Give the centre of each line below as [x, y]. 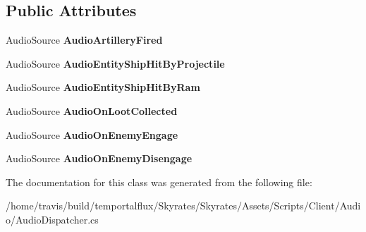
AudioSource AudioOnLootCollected [92, 110]
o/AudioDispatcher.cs [52, 219]
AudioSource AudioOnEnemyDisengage [99, 158]
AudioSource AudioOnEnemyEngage [92, 134]
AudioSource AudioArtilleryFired [84, 40]
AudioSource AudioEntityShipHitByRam [103, 87]
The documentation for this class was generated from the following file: [159, 182]
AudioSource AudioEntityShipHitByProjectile [115, 63]
